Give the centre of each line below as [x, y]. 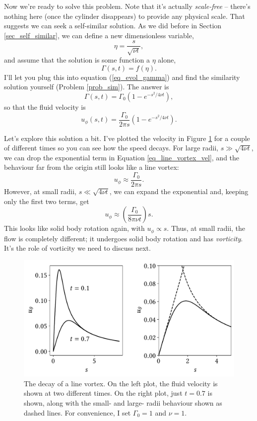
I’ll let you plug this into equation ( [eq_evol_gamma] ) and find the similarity [122, 77]
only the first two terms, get [47, 201]
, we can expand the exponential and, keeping [179, 191]
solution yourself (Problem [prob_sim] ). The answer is [87, 87]
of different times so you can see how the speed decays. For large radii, [111, 148]
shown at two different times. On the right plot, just [103, 393]
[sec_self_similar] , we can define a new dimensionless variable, [99, 35]
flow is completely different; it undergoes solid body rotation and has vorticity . [124, 238]
